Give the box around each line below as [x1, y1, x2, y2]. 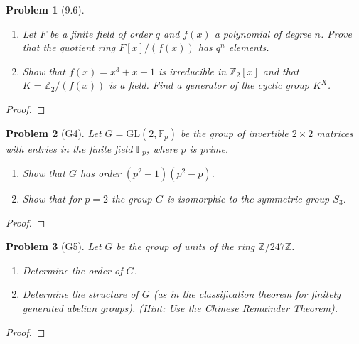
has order [80, 166, 121, 181]
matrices [316, 125, 353, 140]
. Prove [320, 26, 352, 41]
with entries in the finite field [6, 141, 133, 156]
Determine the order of [22, 262, 123, 277]
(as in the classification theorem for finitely [153, 286, 341, 301]
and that [262, 63, 299, 78]
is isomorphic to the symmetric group [166, 191, 330, 206]
